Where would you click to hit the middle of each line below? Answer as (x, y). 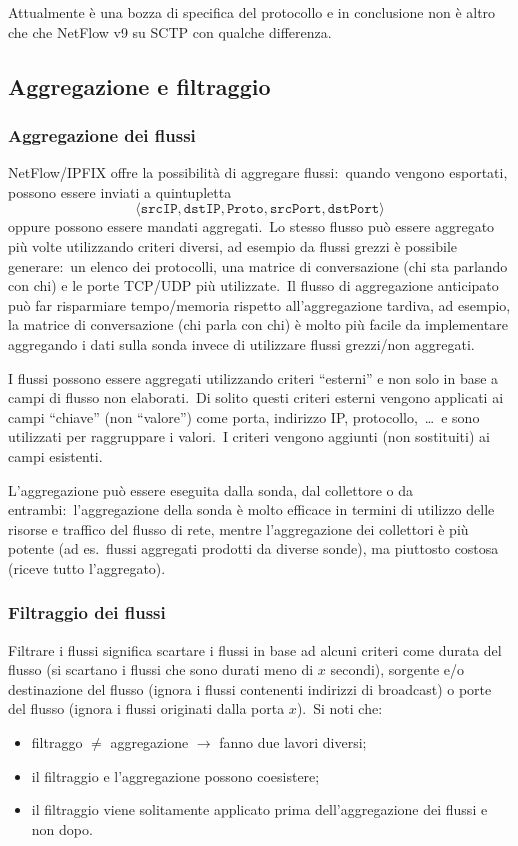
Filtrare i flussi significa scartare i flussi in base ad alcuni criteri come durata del (255, 649)
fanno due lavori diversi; (293, 742)
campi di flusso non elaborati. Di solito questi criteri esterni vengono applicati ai (256, 397)
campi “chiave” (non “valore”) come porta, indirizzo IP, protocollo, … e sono (244, 416)
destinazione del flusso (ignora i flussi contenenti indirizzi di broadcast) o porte (250, 688)
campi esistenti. (55, 455)
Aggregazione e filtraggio (139, 85)
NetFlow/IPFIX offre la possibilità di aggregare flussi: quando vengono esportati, (258, 172)
